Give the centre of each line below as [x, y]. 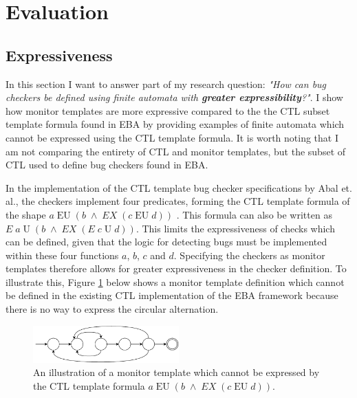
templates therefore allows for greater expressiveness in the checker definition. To [176, 268]
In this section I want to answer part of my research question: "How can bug [166, 84]
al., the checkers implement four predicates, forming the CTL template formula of [178, 201]
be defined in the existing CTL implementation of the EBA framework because [172, 295]
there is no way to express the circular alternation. [112, 309]
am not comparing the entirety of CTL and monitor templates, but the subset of [176, 151]
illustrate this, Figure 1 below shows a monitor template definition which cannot [175, 281]
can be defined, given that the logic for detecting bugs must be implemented [166, 242]
